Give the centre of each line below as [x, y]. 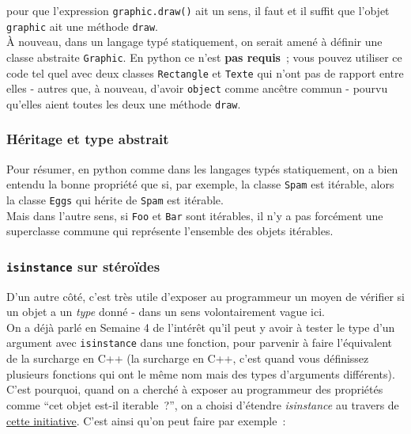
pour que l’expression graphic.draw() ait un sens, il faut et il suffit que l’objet [198, 10]
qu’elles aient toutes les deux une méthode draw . [124, 103]
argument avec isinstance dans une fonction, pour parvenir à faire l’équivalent [200, 343]
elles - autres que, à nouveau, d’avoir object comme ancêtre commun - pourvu [197, 88]
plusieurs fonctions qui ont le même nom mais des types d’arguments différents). [201, 373]
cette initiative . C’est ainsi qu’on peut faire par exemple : [146, 420]
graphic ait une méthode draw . [82, 26]
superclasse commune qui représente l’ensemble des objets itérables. [170, 231]
